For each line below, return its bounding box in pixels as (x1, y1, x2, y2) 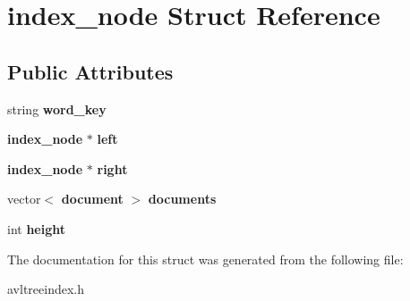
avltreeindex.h (7, 280, 85, 298)
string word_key (7, 99, 107, 118)
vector (7, 189, 41, 208)
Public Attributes (7, 57, 174, 85)
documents (148, 189, 217, 208)
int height (7, 219, 66, 238)
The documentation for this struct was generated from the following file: (7, 249, 404, 268)
